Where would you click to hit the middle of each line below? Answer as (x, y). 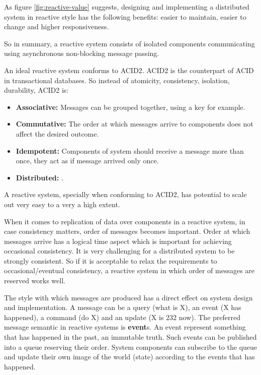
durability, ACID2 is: (36, 90)
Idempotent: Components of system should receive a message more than (130, 150)
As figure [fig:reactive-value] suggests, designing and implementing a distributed (127, 7)
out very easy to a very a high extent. (62, 204)
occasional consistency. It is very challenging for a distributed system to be (119, 251)
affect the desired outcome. (57, 133)
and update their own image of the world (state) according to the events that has (129, 357)
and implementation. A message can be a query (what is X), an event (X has (123, 307)
